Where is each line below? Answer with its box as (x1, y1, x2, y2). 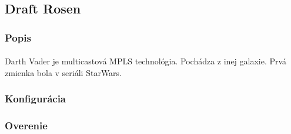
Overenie (5, 118, 48, 133)
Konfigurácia (5, 91, 66, 106)
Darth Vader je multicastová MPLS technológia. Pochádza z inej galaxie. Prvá (5, 55, 287, 67)
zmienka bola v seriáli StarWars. (5, 66, 122, 78)
